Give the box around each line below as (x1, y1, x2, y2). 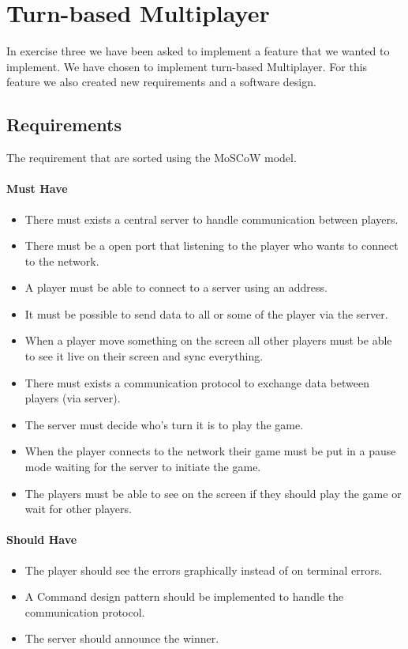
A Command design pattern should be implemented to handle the (24, 588, 344, 605)
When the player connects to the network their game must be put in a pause (24, 443, 396, 459)
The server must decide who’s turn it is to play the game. (24, 416, 304, 432)
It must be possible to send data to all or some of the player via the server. (24, 305, 388, 322)
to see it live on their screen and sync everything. (24, 348, 264, 364)
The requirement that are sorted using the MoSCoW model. (6, 149, 297, 166)
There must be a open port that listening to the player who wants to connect (24, 237, 399, 254)
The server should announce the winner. (24, 630, 219, 647)
